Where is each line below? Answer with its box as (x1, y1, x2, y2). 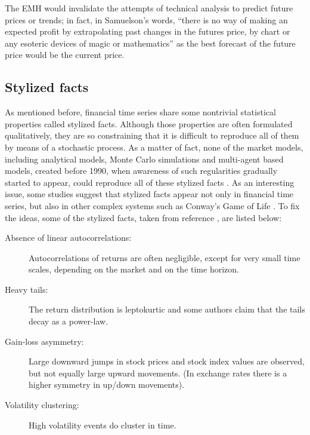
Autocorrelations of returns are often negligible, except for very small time (29, 251, 300, 264)
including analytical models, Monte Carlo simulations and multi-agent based (5, 152, 284, 165)
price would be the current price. (5, 48, 125, 61)
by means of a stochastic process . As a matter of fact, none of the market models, (5, 140, 303, 153)
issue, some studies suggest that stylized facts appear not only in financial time (5, 188, 294, 200)
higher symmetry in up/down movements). (29, 378, 185, 391)
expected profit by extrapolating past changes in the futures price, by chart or (5, 25, 290, 38)
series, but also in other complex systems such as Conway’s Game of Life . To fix (5, 199, 300, 212)
